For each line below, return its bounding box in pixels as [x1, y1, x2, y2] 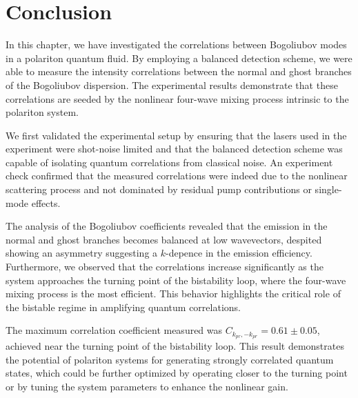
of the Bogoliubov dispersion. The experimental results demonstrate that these [6, 77, 338, 92]
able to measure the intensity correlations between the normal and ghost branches [6, 64, 352, 79]
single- [315, 182, 342, 197]
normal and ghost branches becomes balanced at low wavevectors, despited [6, 232, 322, 246]
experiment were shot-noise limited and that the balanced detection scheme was [6, 141, 343, 156]
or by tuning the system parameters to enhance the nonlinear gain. [6, 379, 288, 394]
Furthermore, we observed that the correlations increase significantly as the [6, 259, 324, 274]
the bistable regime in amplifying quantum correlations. [6, 299, 241, 314]
